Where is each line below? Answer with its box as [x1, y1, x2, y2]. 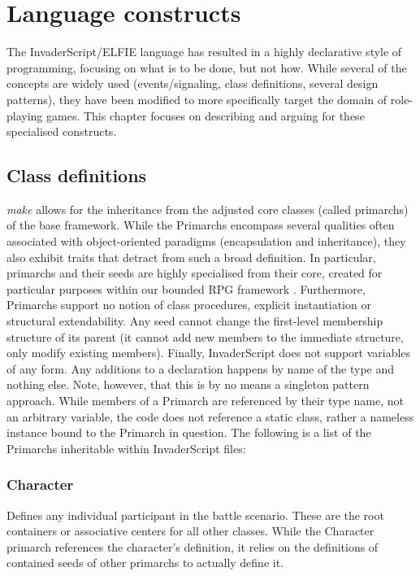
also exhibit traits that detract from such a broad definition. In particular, [6, 248, 376, 265]
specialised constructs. [6, 123, 117, 140]
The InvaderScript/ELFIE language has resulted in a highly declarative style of [6, 43, 402, 60]
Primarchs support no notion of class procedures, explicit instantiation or [6, 296, 371, 313]
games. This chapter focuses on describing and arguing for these [46, 107, 365, 124]
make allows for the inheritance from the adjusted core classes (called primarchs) [6, 200, 409, 217]
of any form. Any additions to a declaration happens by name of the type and [6, 360, 395, 377]
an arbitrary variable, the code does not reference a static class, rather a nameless [6, 408, 414, 425]
